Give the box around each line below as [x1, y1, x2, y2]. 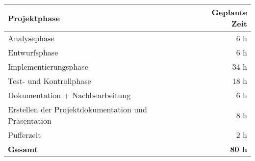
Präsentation [8, 115, 51, 126]
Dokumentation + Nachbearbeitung [8, 89, 131, 101]
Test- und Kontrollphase [8, 75, 91, 86]
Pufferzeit [8, 129, 41, 140]
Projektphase [8, 12, 60, 24]
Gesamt [8, 143, 38, 155]
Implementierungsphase [8, 61, 88, 72]
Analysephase [8, 32, 54, 44]
